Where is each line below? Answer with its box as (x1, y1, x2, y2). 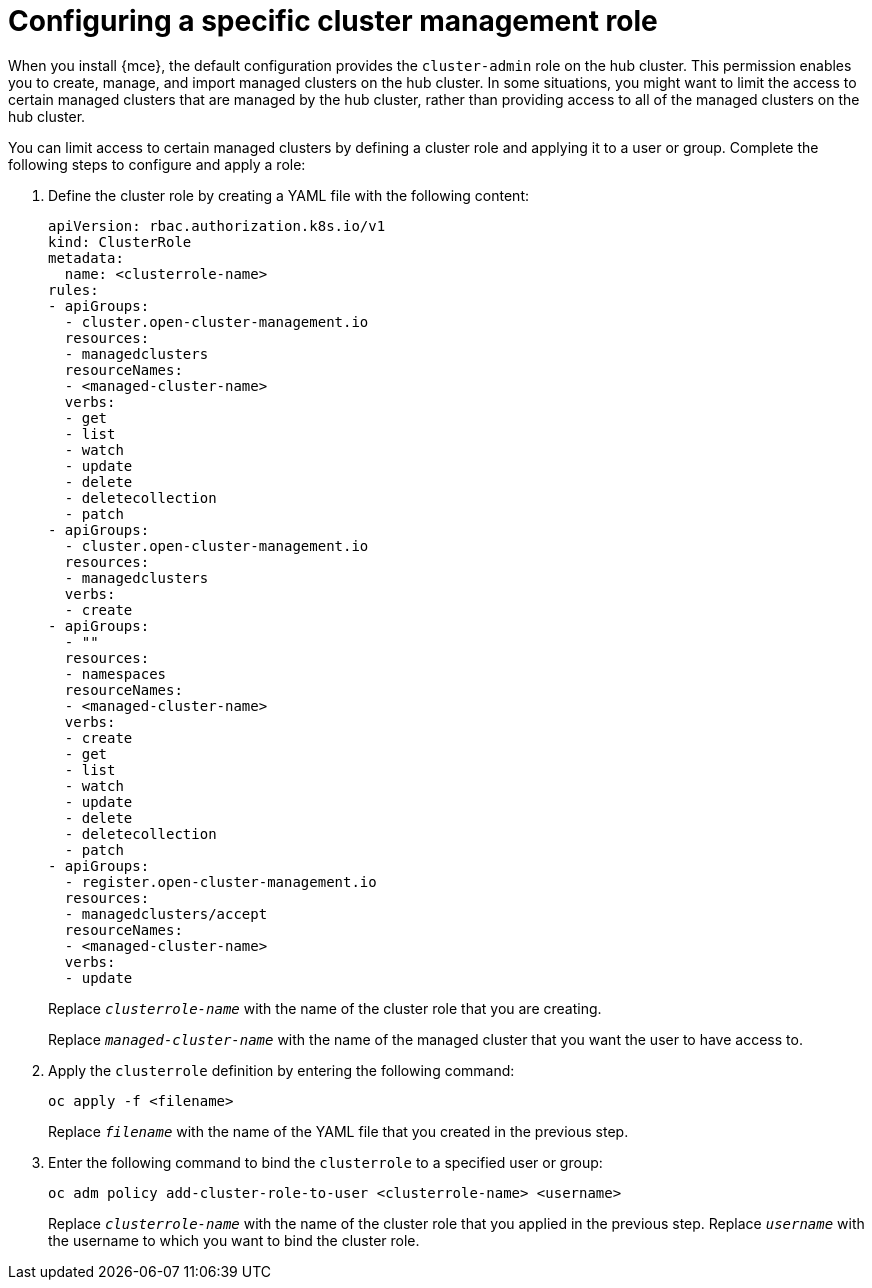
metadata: (48, 249, 124, 266)
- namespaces (64, 665, 167, 682)
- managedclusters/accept (64, 905, 268, 922)
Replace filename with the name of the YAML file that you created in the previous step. (48, 1122, 629, 1140)
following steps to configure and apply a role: (8, 155, 306, 173)
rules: (48, 281, 99, 298)
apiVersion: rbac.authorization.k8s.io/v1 (48, 217, 386, 234)
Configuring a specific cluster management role (8, 4, 658, 38)
